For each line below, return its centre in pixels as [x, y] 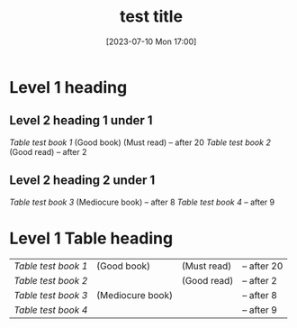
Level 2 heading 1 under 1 [81, 120]
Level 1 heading [68, 87]
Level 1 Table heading [91, 238]
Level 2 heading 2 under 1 [82, 181]
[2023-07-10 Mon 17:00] [151, 41]
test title [151, 17]
